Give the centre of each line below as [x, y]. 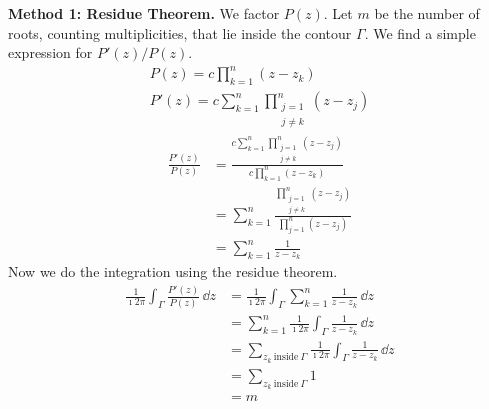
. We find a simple [420, 32]
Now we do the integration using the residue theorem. [173, 271]
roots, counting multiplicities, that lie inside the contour [180, 32]
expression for [50, 52]
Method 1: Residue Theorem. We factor [144, 13]
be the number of [427, 13]
